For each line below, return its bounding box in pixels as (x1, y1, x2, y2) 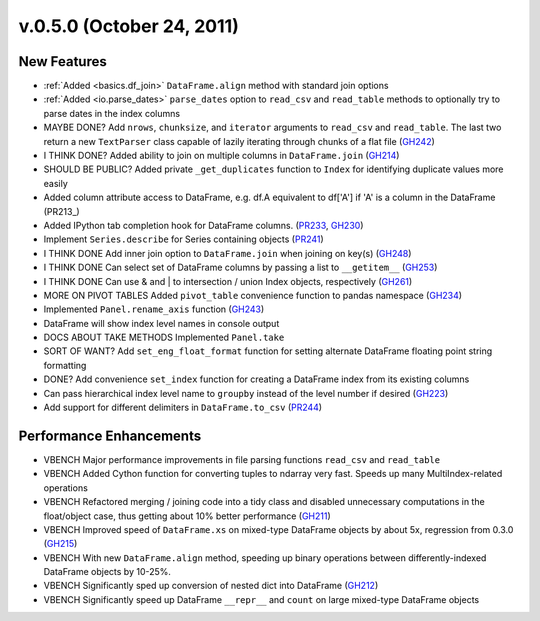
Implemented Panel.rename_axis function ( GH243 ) (43, 303, 265, 315)
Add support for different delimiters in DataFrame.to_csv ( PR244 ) (43, 401, 323, 414)
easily (43, 177, 69, 189)
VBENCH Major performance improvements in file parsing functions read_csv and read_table (43, 453, 440, 465)
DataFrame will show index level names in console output (43, 317, 280, 329)
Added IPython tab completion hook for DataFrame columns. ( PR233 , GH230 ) (43, 219, 364, 231)
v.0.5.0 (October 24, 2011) (18, 15, 239, 37)
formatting (43, 359, 87, 371)
